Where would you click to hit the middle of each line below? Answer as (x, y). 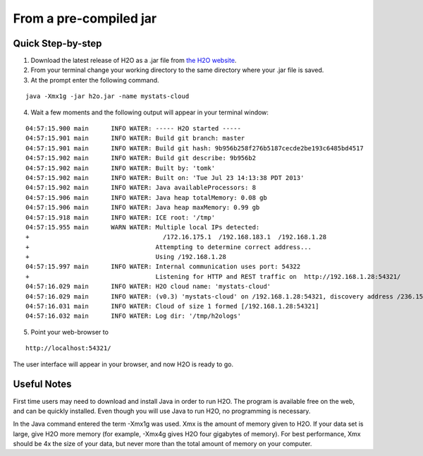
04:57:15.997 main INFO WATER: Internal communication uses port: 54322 (163, 267)
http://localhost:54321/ (68, 348)
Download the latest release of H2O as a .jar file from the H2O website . (134, 61)
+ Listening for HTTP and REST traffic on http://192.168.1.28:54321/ (213, 276)
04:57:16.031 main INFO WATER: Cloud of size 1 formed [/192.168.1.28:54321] (172, 306)
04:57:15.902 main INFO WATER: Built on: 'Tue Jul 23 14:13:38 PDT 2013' (165, 178)
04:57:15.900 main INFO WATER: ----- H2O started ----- (133, 128)
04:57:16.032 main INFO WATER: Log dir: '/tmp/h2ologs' (133, 316)
